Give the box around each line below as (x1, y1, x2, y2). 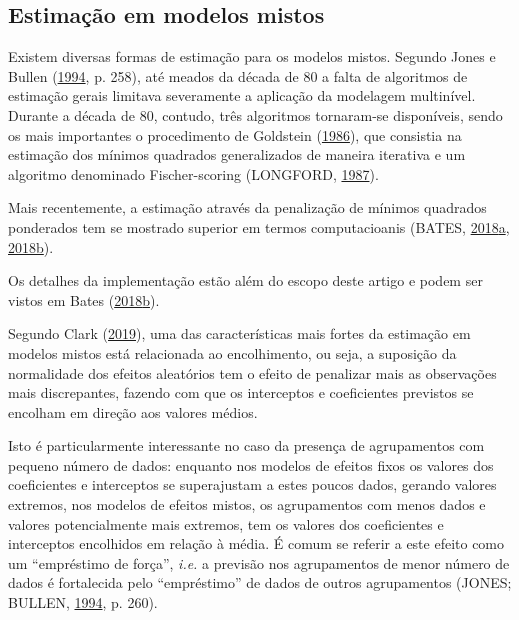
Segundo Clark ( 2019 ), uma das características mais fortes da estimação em (8, 323, 471, 344)
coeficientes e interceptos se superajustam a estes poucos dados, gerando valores (8, 474, 497, 495)
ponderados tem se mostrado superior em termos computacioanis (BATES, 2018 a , (8, 216, 510, 237)
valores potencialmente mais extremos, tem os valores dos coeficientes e (8, 513, 444, 534)
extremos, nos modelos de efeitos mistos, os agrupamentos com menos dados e (8, 494, 486, 515)
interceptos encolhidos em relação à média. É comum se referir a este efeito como (8, 533, 505, 554)
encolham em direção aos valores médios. (8, 401, 258, 422)
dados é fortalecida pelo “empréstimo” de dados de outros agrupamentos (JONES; (8, 572, 512, 593)
